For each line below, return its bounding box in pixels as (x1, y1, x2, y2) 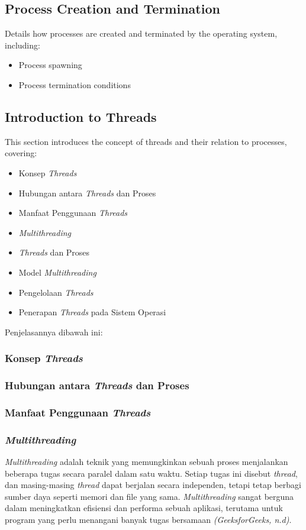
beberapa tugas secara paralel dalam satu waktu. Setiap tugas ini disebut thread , (5, 467, 298, 479)
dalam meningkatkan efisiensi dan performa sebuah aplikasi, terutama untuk (5, 502, 283, 514)
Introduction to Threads (5, 107, 157, 125)
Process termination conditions (18, 78, 131, 91)
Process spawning (18, 59, 82, 71)
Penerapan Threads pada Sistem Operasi (18, 306, 166, 318)
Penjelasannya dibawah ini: (5, 325, 103, 338)
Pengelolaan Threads (18, 286, 94, 298)
